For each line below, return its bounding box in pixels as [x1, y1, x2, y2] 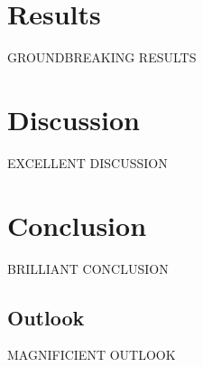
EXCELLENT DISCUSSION [7, 153, 168, 172]
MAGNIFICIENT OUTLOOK [7, 345, 176, 364]
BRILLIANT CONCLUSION [7, 259, 169, 278]
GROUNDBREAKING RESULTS [7, 48, 197, 67]
